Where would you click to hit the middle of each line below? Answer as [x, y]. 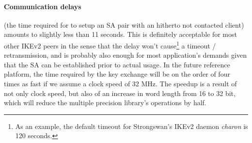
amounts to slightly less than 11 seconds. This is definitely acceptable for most [120, 34]
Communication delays [43, 6]
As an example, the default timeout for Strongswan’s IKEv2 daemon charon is [132, 126]
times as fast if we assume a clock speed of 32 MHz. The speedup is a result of [120, 84]
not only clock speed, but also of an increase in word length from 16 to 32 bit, [120, 93]
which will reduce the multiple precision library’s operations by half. [105, 103]
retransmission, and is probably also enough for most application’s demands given [125, 55]
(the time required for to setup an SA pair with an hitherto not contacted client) [124, 24]
